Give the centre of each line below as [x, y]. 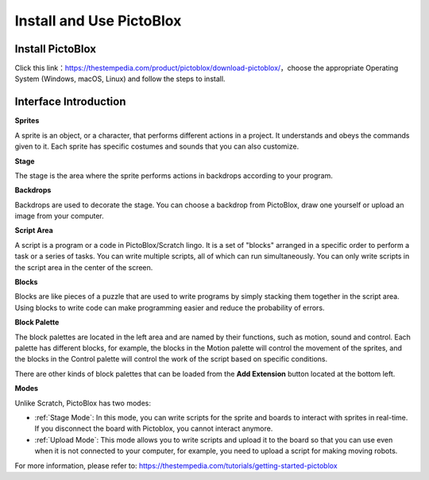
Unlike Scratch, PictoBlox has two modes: [83, 403]
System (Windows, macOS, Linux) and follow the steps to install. [120, 79]
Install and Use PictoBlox [98, 21]
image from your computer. [60, 216]
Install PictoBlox [56, 49]
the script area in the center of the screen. [84, 267]
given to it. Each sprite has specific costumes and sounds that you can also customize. [157, 146]
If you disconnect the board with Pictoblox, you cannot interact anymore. [154, 428]
